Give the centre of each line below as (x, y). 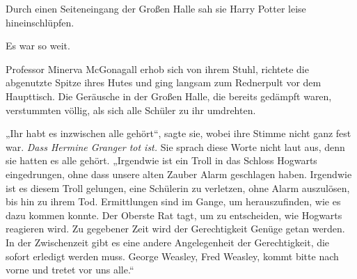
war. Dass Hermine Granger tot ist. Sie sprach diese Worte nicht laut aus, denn (175, 146)
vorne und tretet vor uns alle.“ (70, 270)
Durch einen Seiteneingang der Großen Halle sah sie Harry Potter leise (156, 8)
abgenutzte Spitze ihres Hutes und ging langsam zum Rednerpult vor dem (164, 82)
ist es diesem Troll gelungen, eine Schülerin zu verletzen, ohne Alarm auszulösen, (178, 188)
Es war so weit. (38, 46)
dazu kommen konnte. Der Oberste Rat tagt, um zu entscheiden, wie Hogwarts (174, 215)
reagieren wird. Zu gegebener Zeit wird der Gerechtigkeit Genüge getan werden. (175, 229)
